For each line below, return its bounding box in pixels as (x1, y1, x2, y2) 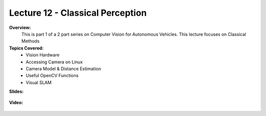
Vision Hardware (26, 52, 60, 58)
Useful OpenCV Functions (26, 73, 79, 79)
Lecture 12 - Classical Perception (9, 7, 147, 18)
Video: (9, 100, 23, 106)
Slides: (9, 88, 24, 94)
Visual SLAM (26, 79, 52, 86)
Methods (21, 38, 40, 44)
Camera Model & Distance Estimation (26, 65, 101, 71)
